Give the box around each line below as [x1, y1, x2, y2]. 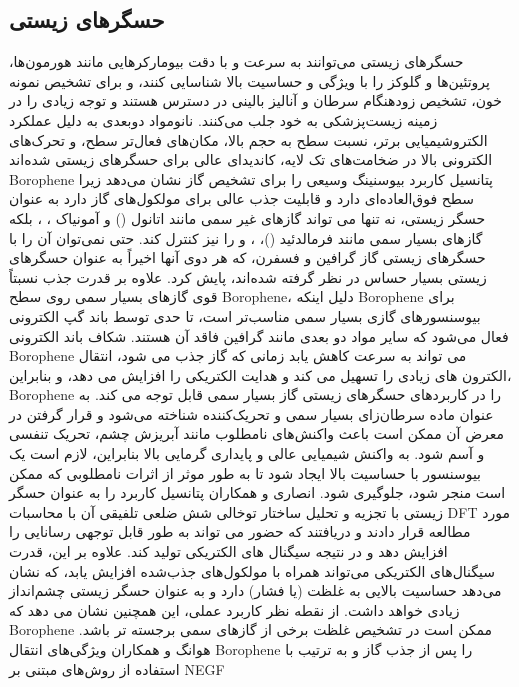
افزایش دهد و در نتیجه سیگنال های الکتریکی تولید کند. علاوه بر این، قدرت [9, 541, 448, 562]
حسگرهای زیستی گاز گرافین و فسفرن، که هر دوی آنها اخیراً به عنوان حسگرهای [9, 247, 486, 268]
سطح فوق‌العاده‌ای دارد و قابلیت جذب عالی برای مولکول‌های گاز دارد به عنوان [9, 188, 475, 209]
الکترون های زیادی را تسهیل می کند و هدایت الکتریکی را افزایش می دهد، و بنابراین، [9, 364, 512, 385]
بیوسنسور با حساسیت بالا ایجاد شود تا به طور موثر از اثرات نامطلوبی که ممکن [9, 462, 482, 483]
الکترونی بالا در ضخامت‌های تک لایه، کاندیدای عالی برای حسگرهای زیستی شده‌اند [9, 149, 493, 170]
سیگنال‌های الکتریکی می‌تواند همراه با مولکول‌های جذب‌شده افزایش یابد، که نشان [9, 560, 496, 581]
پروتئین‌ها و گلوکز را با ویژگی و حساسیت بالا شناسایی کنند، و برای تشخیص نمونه [9, 70, 490, 91]
